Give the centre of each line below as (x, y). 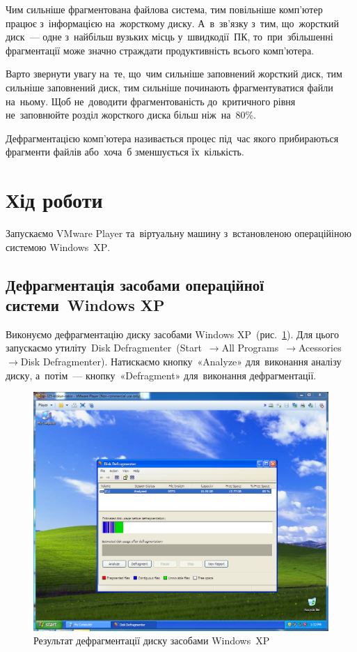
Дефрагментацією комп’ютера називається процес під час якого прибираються (172, 138)
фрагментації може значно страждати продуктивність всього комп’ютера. (160, 50)
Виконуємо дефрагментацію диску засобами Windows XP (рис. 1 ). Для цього (173, 334)
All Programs (250, 348)
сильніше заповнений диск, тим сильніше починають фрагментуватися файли (169, 87)
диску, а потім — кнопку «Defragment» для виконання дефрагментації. (161, 375)
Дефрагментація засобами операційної (135, 284)
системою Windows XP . (58, 247)
